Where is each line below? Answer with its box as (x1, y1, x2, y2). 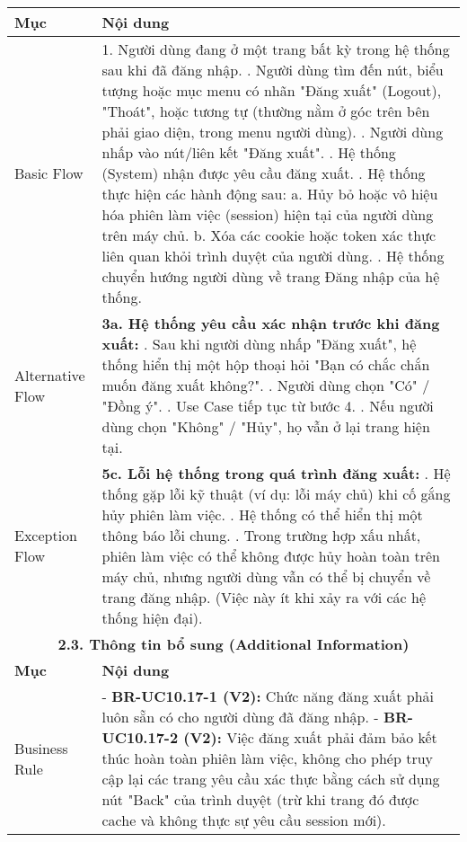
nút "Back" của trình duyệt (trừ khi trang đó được (101, 789, 419, 810)
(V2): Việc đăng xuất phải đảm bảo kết (183, 727, 437, 748)
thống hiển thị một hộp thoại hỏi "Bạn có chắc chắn (101, 354, 430, 375)
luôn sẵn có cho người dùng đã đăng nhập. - (101, 706, 379, 727)
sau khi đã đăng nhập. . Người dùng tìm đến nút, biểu (101, 59, 444, 80)
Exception (14, 525, 78, 545)
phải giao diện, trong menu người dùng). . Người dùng (101, 121, 444, 142)
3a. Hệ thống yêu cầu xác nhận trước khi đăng (101, 313, 440, 333)
